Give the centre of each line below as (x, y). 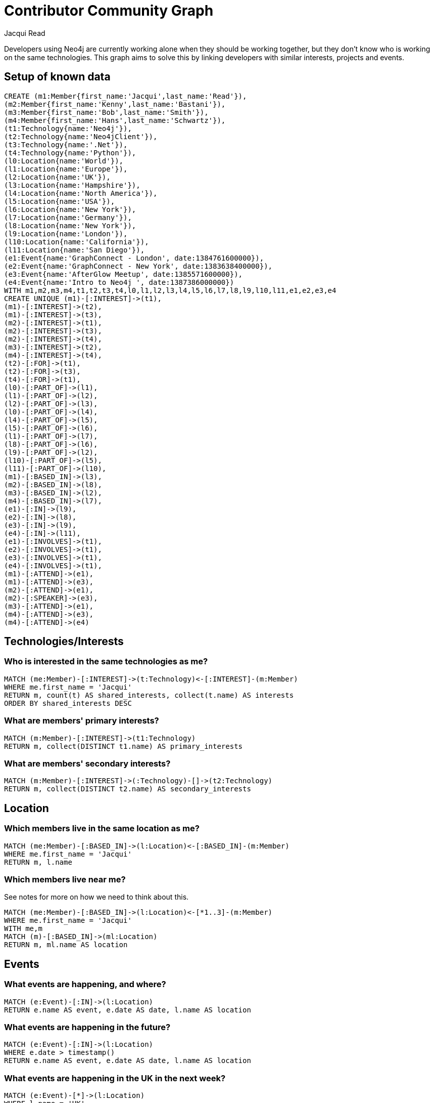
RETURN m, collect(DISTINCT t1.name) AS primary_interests (124, 746)
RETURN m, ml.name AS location (66, 945)
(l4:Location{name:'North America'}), (81, 193)
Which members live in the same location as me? (102, 829)
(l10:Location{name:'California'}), (77, 242)
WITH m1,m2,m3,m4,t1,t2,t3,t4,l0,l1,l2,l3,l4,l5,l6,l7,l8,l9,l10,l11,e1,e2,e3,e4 (170, 290)
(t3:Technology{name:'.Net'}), (66, 144)
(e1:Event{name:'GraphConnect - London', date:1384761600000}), (134, 258)
